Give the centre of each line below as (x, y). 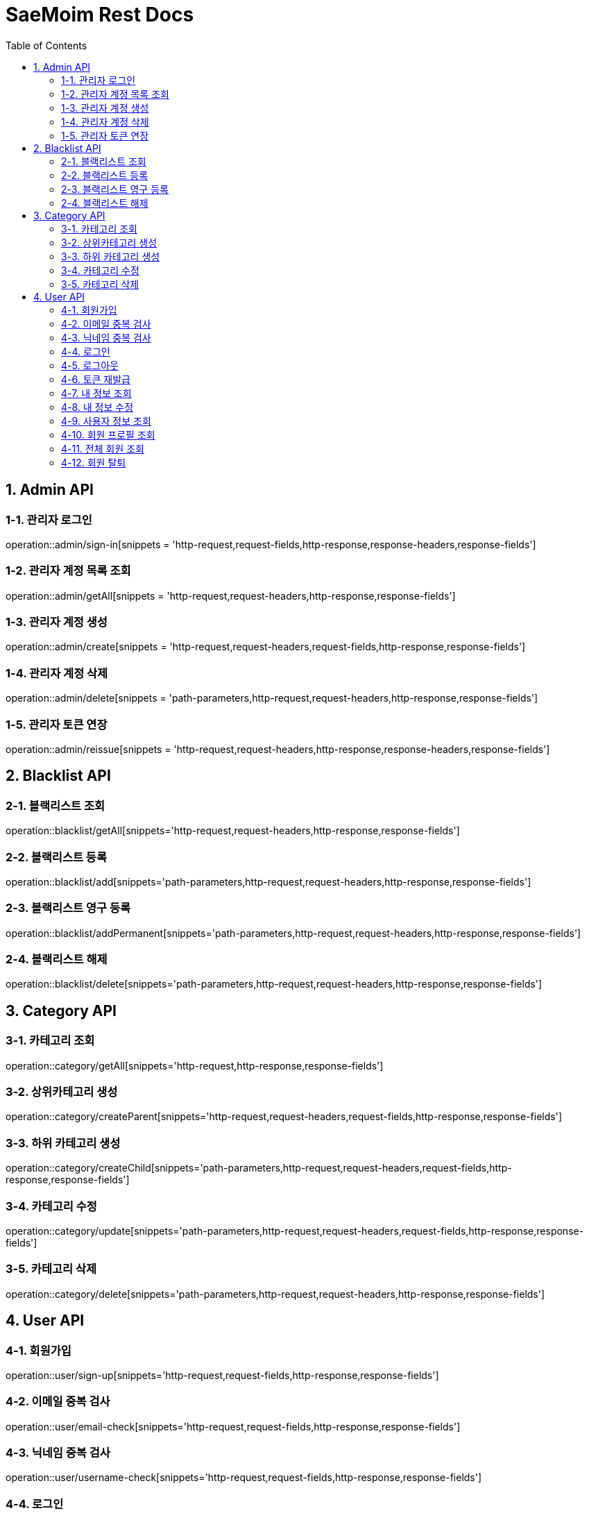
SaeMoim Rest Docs (100, 15)
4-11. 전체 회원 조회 (103, 448)
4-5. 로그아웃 (90, 365)
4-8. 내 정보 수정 (97, 407)
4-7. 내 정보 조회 (96, 393)
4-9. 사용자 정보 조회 (106, 421)
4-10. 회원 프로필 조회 (108, 434)
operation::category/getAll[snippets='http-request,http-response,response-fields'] (195, 1065)
